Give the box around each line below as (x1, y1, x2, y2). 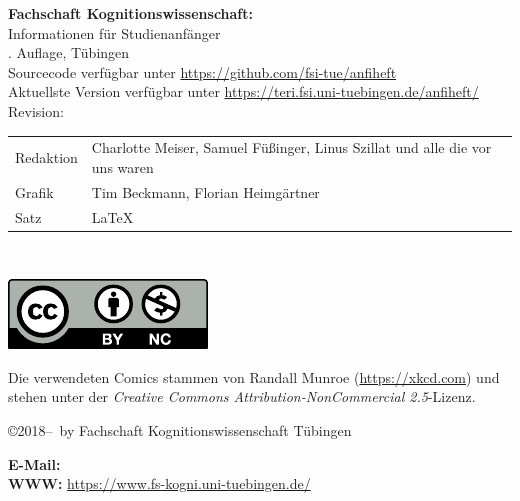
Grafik (15, 181, 54, 202)
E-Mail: (8, 453, 61, 474)
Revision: (8, 100, 64, 121)
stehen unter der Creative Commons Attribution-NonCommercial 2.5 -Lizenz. (8, 386, 476, 407)
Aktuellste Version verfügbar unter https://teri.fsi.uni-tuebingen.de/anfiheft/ (8, 81, 479, 102)
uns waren (91, 156, 154, 177)
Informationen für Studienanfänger (8, 22, 221, 43)
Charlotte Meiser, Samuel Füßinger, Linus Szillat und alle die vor (91, 137, 492, 158)
